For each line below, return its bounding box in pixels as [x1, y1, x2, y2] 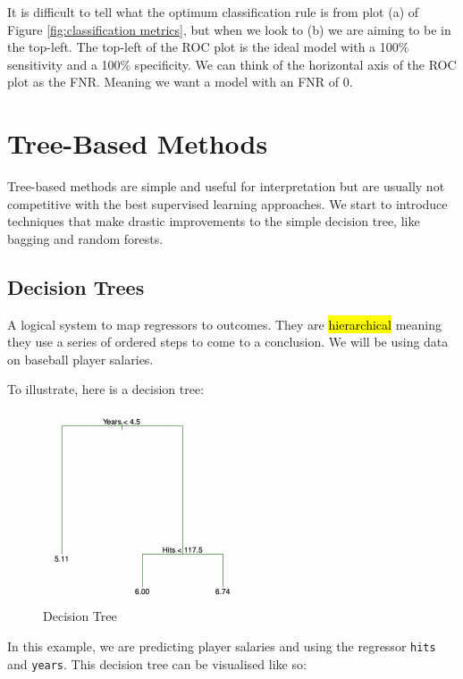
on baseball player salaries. [7, 349, 154, 368]
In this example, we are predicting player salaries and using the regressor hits [7, 637, 436, 655]
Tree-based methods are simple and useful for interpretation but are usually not [7, 177, 445, 196]
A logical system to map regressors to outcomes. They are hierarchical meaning [7, 314, 442, 333]
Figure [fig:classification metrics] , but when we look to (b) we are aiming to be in [7, 20, 451, 38]
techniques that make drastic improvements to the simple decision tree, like [7, 212, 420, 231]
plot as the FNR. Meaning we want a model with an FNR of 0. [7, 72, 353, 91]
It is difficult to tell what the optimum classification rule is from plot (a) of [7, 3, 419, 21]
